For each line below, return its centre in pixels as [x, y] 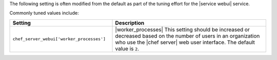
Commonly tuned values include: [44, 13]
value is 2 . [127, 48]
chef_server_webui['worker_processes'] [59, 39]
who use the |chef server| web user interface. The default [185, 42]
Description [130, 23]
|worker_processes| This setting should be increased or [182, 29]
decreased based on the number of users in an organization [187, 36]
